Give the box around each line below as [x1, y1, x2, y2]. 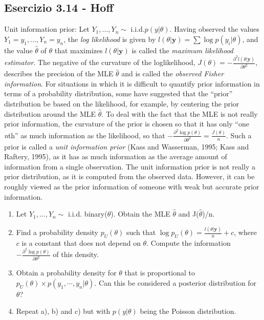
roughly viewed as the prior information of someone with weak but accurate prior [4, 181, 259, 191]
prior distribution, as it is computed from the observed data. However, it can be [4, 171, 255, 182]
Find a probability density [16, 227, 98, 238]
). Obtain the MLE [111, 208, 170, 219]
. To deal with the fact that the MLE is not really [101, 108, 258, 119]
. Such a [226, 130, 252, 140]
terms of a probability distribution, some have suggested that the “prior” [4, 88, 233, 99]
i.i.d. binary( [68, 208, 107, 219]
